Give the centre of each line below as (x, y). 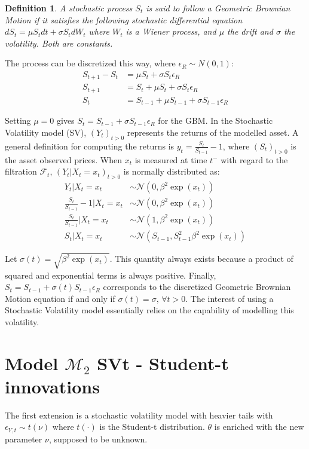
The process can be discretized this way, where (90, 63)
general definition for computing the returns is (90, 146)
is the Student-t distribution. (152, 427)
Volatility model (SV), (46, 132)
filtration (21, 171)
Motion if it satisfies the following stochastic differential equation (124, 19)
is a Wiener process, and (171, 31)
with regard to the (254, 159)
